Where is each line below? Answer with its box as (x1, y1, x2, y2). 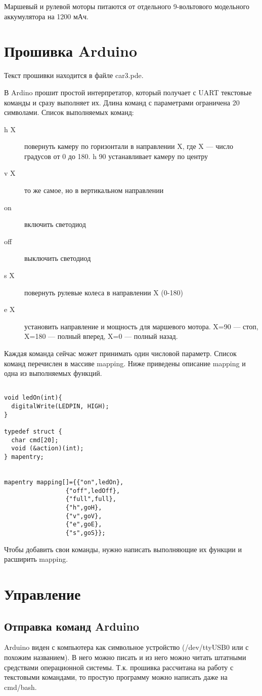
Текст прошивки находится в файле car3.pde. (4, 70, 144, 81)
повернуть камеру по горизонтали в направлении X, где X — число (24, 141, 233, 151)
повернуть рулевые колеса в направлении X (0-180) (24, 287, 183, 297)
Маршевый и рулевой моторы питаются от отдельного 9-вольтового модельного (4, 1, 250, 11)
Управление (4, 583, 81, 604)
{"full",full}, (65, 495, 116, 503)
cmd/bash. (4, 681, 37, 692)
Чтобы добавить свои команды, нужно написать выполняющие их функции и (4, 544, 242, 554)
